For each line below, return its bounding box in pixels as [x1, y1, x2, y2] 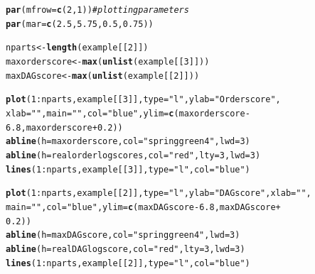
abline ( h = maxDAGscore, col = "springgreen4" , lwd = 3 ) [6, 230, 240, 241]
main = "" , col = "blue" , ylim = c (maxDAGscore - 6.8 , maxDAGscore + [6, 202, 281, 212]
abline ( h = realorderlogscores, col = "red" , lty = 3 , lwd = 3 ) [6, 150, 261, 160]
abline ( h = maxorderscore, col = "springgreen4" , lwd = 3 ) [6, 136, 250, 147]
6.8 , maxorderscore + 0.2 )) [6, 122, 123, 133]
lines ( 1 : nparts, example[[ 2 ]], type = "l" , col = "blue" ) [6, 258, 250, 268]
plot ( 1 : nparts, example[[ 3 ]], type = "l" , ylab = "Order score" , [6, 94, 281, 105]
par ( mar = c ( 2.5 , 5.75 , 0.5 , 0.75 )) [6, 18, 154, 29]
